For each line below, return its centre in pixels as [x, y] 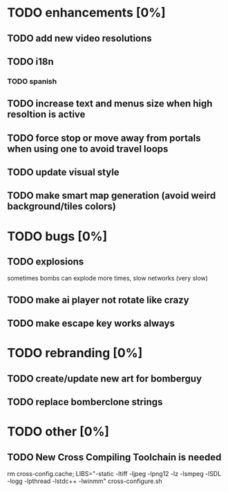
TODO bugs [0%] [57, 236]
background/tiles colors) [61, 206]
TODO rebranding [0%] [75, 353]
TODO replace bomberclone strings [85, 402]
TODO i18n [30, 61]
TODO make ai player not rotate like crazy [98, 300]
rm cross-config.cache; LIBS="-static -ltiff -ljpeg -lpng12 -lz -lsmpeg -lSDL [114, 474]
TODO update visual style [63, 172]
